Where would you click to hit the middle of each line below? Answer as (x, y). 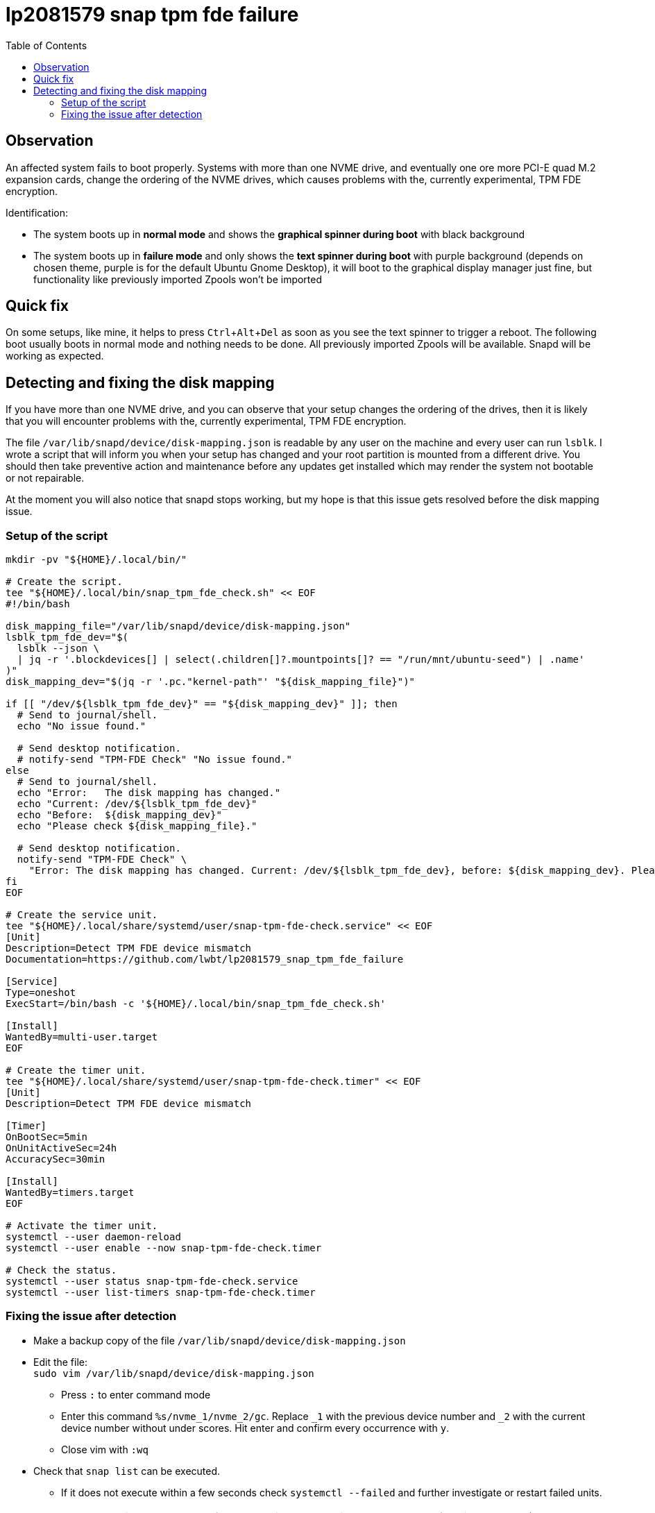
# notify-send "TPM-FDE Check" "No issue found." (155, 760)
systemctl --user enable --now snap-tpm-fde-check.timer (164, 1248)
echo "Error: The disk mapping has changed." (149, 793)
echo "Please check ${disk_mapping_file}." (137, 826)
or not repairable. (45, 478)
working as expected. (55, 356)
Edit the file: (61, 1362)
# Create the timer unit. (76, 1071)
